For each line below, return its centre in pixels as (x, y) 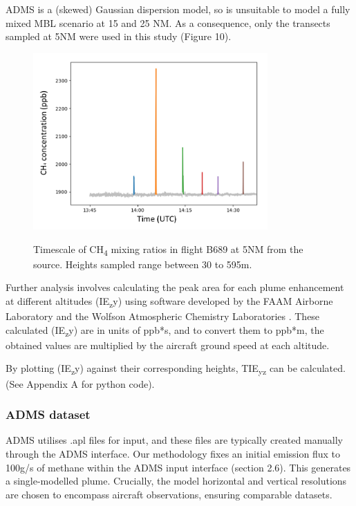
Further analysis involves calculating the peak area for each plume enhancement (175, 287)
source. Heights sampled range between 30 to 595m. (143, 264)
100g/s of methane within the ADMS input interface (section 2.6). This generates (178, 467)
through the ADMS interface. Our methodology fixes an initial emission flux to (173, 453)
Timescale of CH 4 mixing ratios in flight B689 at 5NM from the (168, 250)
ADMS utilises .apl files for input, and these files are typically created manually (174, 440)
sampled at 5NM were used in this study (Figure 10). (119, 36)
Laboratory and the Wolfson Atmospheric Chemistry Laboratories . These (163, 316)
